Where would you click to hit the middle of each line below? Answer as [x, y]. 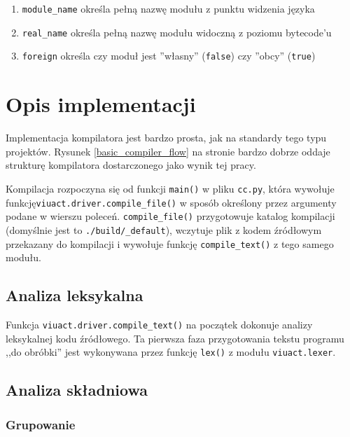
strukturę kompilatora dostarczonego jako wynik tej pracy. [131, 165]
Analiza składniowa [77, 390]
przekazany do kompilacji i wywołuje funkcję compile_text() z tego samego [170, 243]
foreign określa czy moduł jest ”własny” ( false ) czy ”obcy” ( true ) [169, 56]
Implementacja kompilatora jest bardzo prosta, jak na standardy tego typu [166, 138]
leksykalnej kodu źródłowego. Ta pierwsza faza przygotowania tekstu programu [175, 338]
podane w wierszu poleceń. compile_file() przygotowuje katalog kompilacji [170, 216]
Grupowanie [41, 424]
